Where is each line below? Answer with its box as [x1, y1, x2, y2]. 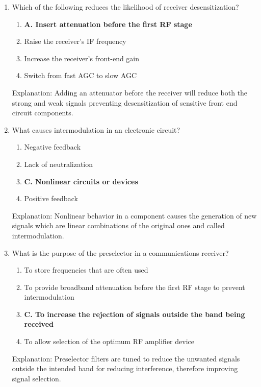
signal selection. [12, 373, 61, 383]
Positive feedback [24, 193, 78, 204]
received [24, 319, 54, 329]
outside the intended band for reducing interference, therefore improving [12, 363, 238, 374]
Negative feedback [24, 141, 81, 152]
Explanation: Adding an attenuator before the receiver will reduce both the [12, 87, 248, 98]
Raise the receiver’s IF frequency [24, 36, 126, 46]
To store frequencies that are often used [24, 264, 148, 275]
